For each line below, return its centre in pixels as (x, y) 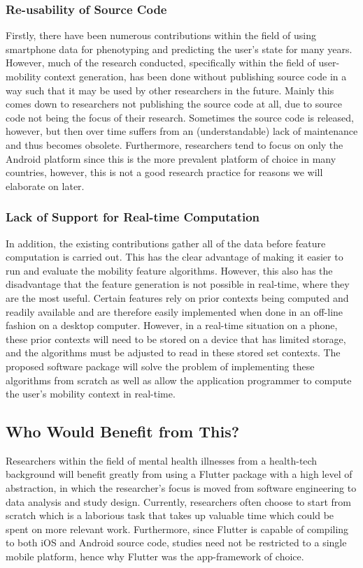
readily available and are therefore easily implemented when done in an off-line (175, 311)
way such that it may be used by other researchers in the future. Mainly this (170, 90)
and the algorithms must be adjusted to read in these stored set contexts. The (173, 352)
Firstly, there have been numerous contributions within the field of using (161, 35)
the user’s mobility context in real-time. (91, 394)
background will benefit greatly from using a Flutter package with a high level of (179, 474)
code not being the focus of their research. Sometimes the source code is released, (180, 117)
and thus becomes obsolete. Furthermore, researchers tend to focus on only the (175, 144)
